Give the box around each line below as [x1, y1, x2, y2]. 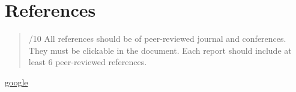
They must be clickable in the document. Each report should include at [28, 44, 292, 56]
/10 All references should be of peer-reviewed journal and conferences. [28, 32, 286, 45]
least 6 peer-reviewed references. [28, 56, 147, 68]
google [5, 75, 28, 88]
